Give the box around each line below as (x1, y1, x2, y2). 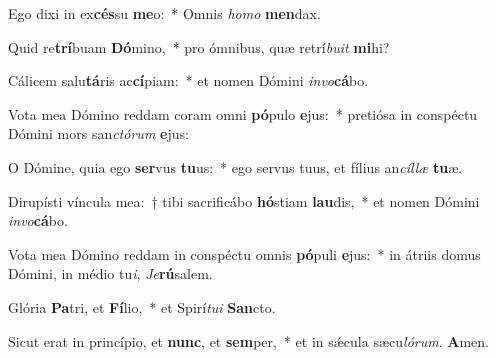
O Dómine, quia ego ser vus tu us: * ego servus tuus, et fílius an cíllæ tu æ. (8, 156, 463, 177)
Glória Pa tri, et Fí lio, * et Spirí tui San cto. (8, 296, 276, 317)
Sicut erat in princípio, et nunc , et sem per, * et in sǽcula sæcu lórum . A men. (8, 330, 489, 351)
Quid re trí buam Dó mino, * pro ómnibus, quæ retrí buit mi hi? (8, 36, 390, 57)
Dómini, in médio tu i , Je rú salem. (8, 263, 213, 284)
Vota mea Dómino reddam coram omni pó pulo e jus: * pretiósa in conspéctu (8, 103, 478, 124)
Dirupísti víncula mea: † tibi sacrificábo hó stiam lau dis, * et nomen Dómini (8, 190, 480, 211)
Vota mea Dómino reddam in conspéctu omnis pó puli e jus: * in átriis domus (8, 243, 481, 264)
